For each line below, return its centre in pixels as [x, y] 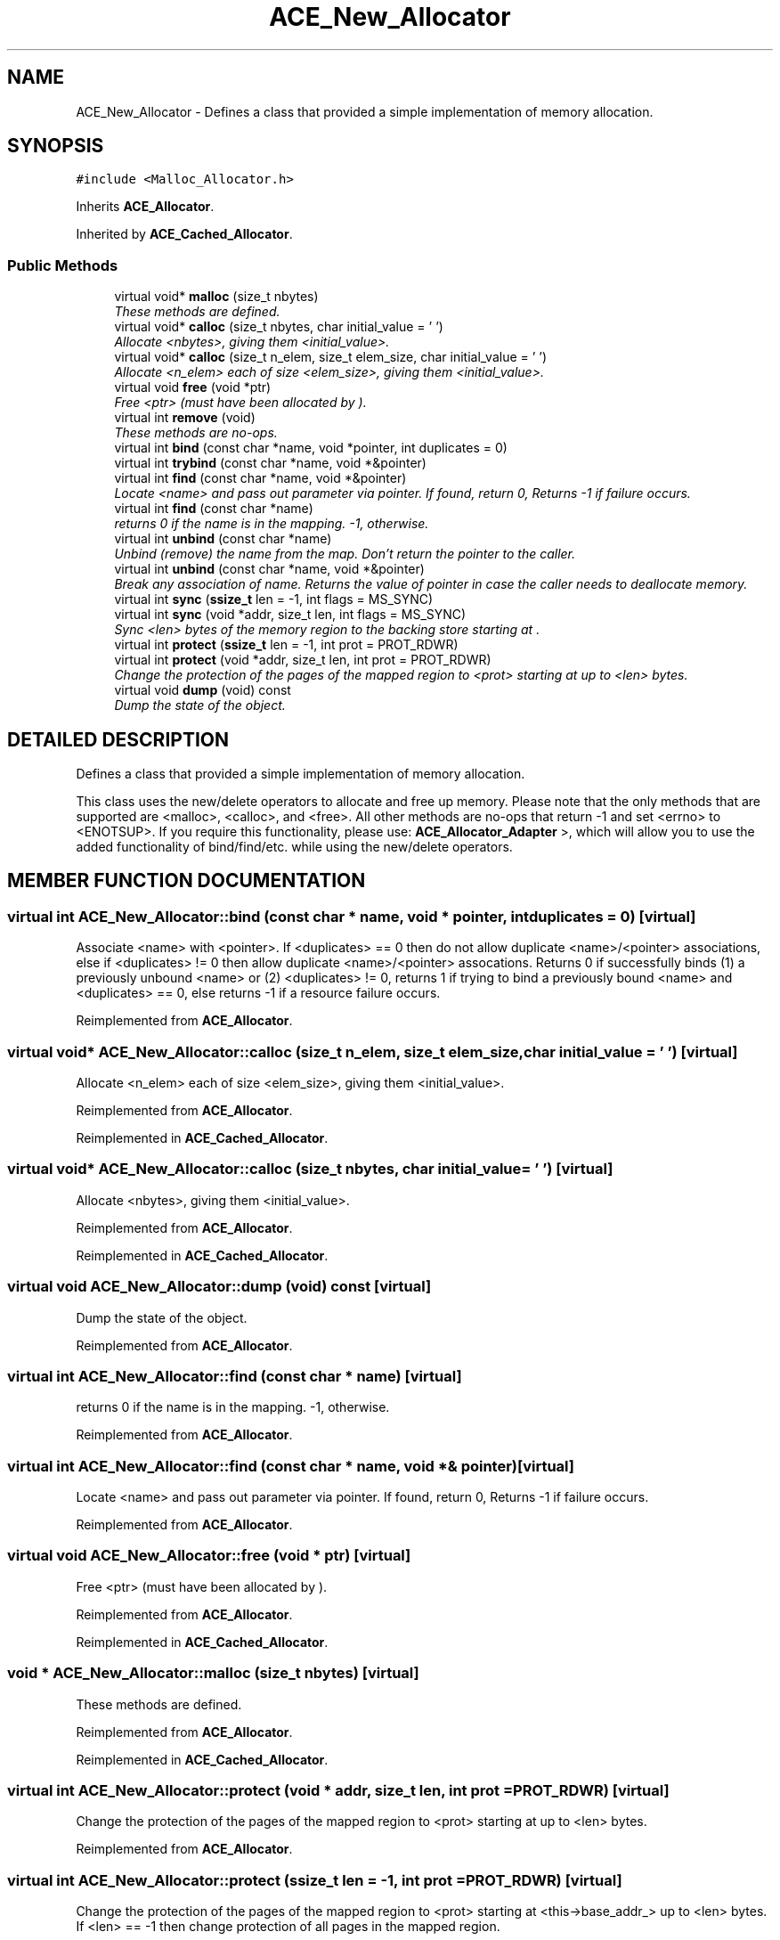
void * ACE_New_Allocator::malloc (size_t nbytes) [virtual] [213, 1673]
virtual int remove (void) [185, 418]
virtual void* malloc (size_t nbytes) [216, 297]
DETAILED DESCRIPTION [118, 739]
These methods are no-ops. [196, 433]
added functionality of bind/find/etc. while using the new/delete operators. [294, 847]
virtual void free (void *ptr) [193, 387]
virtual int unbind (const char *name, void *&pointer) [269, 569]
